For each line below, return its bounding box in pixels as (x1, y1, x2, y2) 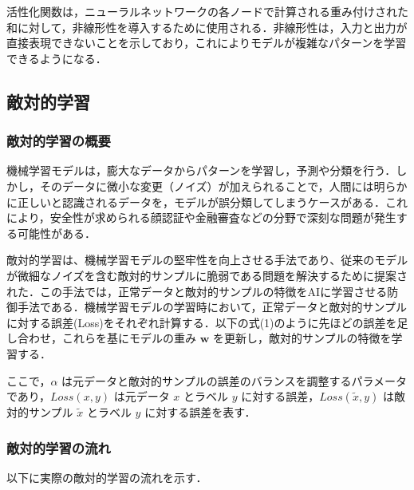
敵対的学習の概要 (6, 131, 111, 151)
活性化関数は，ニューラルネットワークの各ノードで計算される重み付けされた (6, 3, 408, 19)
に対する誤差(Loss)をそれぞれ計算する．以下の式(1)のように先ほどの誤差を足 (6, 314, 408, 330)
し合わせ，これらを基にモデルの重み (6, 330, 196, 346)
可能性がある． (17, 224, 96, 241)
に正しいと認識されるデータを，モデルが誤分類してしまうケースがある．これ (6, 193, 408, 210)
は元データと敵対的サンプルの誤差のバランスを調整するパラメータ (61, 372, 407, 389)
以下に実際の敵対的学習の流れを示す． (6, 468, 207, 485)
